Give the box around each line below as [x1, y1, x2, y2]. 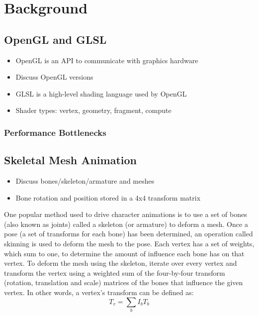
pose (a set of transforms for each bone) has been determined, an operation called [4, 228, 253, 239]
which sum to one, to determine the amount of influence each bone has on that [4, 248, 245, 258]
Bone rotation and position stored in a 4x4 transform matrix [15, 192, 201, 203]
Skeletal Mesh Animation [4, 152, 137, 168]
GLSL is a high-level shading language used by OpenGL [15, 88, 187, 99]
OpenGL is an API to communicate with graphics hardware [15, 55, 198, 65]
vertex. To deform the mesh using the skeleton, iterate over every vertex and [4, 258, 237, 268]
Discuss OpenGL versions [15, 72, 93, 82]
